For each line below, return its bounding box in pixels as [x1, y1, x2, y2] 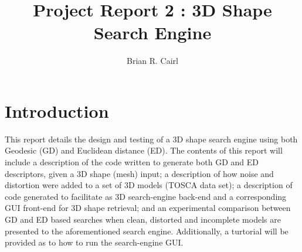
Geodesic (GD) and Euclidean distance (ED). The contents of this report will [5, 144, 283, 156]
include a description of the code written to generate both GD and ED [5, 156, 259, 168]
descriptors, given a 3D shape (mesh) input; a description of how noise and [5, 167, 274, 179]
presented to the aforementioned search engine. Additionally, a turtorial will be [5, 224, 289, 237]
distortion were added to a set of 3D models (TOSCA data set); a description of [5, 179, 293, 191]
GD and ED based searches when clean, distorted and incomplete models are [5, 213, 281, 225]
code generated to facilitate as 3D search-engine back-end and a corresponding [5, 190, 287, 202]
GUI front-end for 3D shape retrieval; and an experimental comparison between [5, 202, 291, 214]
